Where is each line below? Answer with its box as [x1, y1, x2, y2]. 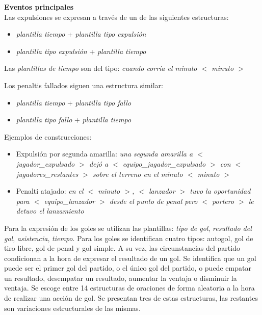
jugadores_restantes [16, 168, 78, 179]
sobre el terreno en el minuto [92, 168, 183, 179]
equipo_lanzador [44, 195, 95, 206]
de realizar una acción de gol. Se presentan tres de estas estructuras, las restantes [4, 293, 258, 303]
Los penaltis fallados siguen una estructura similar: [4, 80, 163, 90]
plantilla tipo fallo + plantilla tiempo [16, 114, 132, 125]
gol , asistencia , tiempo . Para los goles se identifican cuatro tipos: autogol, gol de [4, 232, 253, 243]
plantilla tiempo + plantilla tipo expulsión [16, 29, 146, 39]
